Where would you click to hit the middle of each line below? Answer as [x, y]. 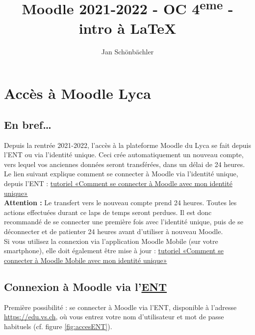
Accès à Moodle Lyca [77, 93]
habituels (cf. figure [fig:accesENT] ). [58, 326]
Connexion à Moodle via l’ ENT [86, 286]
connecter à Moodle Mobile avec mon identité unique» [86, 260]
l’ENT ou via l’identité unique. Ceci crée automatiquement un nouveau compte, [124, 155]
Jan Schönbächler [127, 51]
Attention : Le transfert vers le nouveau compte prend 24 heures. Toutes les [120, 203]
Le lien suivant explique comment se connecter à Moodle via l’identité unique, [121, 174]
